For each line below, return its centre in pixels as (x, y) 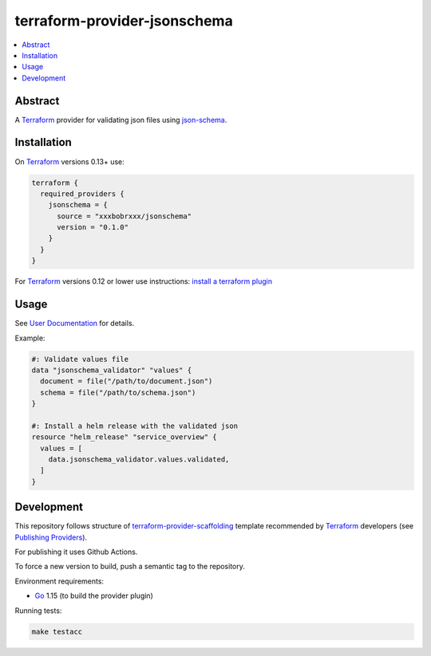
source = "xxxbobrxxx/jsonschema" (124, 216)
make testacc (57, 631)
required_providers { (83, 194)
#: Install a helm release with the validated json (135, 426)
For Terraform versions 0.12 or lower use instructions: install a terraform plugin (144, 281)
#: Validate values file (80, 359)
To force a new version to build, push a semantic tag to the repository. (130, 567)
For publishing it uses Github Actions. (76, 552)
